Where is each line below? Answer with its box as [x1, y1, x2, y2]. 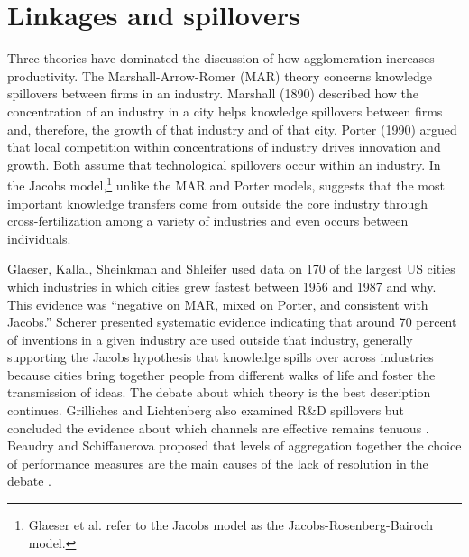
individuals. [7, 228, 71, 247]
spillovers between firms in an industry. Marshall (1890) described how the [7, 84, 419, 103]
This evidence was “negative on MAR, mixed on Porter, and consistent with [7, 294, 428, 313]
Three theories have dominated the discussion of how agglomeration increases [7, 49, 435, 68]
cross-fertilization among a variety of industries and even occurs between [7, 211, 409, 230]
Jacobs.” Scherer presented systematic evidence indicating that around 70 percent [7, 312, 457, 331]
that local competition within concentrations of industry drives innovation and [7, 137, 441, 156]
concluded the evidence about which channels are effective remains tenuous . [7, 418, 429, 437]
